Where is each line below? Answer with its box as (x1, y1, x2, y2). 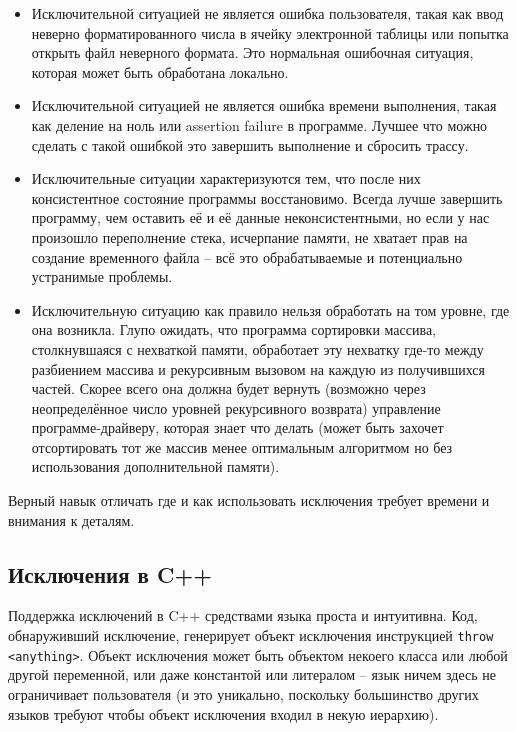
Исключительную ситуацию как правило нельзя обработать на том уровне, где (31, 299, 510, 320)
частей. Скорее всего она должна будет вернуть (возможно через (31, 378, 426, 399)
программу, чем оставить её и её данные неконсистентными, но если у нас (31, 207, 490, 228)
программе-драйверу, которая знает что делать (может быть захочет (31, 417, 444, 438)
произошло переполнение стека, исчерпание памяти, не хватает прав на (31, 226, 468, 247)
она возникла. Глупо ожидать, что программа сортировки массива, (31, 319, 436, 340)
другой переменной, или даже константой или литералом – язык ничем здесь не (8, 664, 496, 685)
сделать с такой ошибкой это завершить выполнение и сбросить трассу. (31, 134, 469, 155)
